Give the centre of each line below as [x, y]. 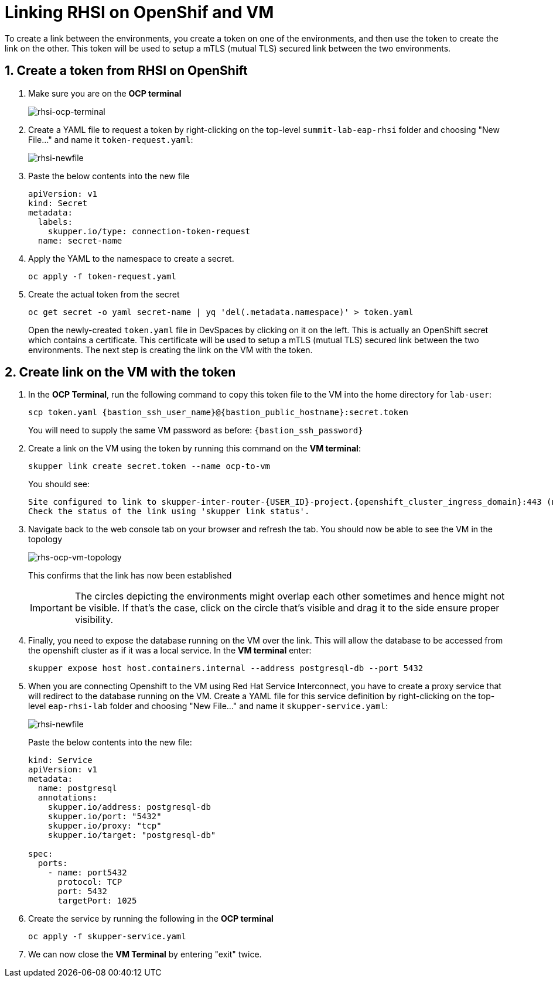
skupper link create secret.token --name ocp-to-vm [149, 466]
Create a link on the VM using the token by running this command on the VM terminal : [194, 449]
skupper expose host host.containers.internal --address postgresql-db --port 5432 [226, 668]
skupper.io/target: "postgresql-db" [132, 835]
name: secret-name [80, 240]
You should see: [59, 484]
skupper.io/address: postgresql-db [129, 807]
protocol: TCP [90, 882]
